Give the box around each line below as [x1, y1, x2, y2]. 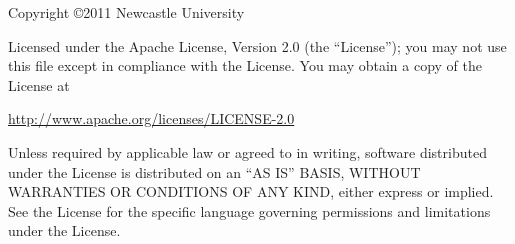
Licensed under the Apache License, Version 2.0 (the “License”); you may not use [8, 35, 507, 56]
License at [8, 74, 70, 95]
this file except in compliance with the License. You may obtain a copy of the [8, 55, 482, 76]
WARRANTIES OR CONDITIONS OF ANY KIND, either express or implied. [8, 181, 494, 202]
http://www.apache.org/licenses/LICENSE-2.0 [8, 108, 295, 129]
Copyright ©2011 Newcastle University [8, 2, 245, 22]
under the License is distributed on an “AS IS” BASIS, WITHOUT [8, 161, 421, 182]
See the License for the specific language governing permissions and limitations [8, 200, 491, 221]
